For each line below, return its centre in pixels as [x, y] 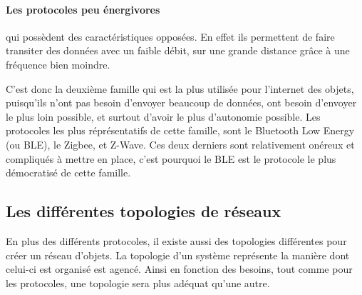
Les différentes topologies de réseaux [144, 211]
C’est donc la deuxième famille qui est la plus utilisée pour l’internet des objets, [180, 88]
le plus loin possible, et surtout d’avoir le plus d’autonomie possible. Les [163, 116]
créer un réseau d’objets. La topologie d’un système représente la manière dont [178, 255]
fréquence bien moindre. [58, 64]
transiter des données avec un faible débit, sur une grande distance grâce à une [178, 50]
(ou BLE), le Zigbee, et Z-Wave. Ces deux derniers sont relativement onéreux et [180, 144]
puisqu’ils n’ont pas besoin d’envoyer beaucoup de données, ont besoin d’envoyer [181, 102]
